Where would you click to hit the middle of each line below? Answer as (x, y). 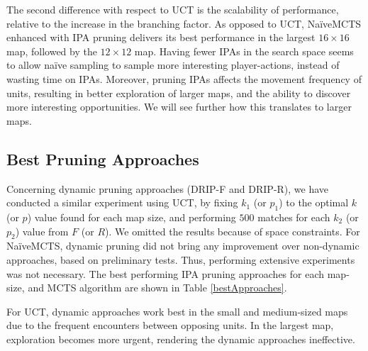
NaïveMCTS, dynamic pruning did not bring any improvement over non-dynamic (183, 246)
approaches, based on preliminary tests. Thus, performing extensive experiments (181, 259)
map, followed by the (52, 51)
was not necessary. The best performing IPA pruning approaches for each (166, 273)
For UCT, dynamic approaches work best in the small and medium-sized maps (177, 311)
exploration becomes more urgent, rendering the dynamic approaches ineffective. (181, 339)
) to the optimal (314, 202)
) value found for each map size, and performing (132, 217)
